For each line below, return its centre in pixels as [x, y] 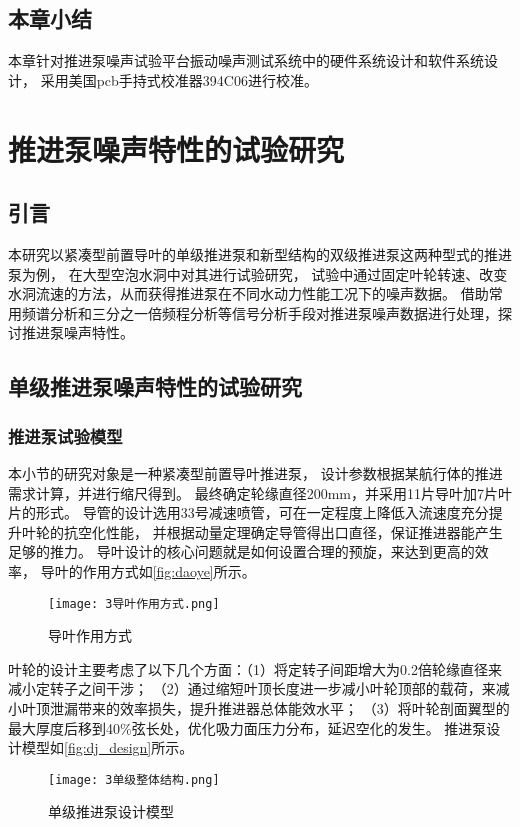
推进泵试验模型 [65, 435]
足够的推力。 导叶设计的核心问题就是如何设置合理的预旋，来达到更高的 [241, 551]
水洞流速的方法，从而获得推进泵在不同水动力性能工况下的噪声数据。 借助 [248, 293]
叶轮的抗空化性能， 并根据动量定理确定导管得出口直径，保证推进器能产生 [262, 531]
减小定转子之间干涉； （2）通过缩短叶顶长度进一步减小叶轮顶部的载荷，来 [252, 688]
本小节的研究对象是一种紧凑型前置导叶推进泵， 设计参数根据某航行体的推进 [255, 472]
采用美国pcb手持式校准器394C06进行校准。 [179, 79]
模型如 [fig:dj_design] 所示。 [107, 747]
